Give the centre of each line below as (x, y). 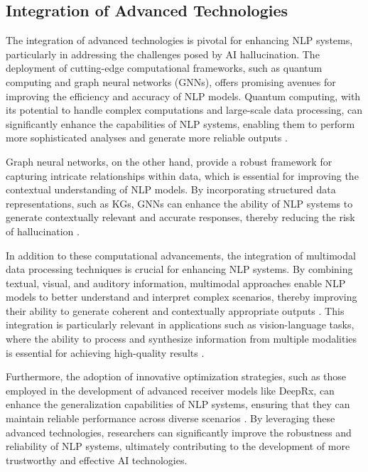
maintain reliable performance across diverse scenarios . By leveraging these (171, 418)
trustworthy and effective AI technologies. (97, 460)
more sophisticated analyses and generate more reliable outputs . (147, 138)
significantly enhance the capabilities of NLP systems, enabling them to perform (180, 123)
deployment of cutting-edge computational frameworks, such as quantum (164, 68)
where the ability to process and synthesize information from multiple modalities (182, 339)
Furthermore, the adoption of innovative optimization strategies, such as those (176, 376)
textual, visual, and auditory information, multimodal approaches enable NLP (176, 283)
